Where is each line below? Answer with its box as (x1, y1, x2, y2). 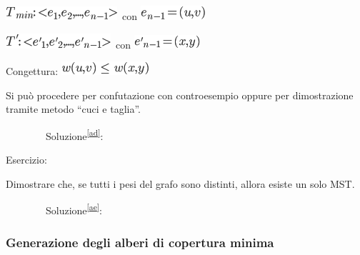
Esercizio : (6, 152, 47, 167)
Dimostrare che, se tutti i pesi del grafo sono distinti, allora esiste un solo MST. (6, 176, 355, 191)
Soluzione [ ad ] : (46, 126, 104, 143)
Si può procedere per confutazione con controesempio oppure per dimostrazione (6, 87, 354, 102)
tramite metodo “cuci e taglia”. (6, 101, 141, 116)
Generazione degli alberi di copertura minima (6, 233, 274, 251)
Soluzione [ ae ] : (46, 201, 102, 218)
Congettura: (6, 64, 59, 79)
